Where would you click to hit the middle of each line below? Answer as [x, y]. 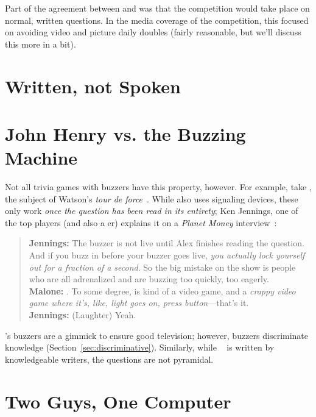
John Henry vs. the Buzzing [125, 133]
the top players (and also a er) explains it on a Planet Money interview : [141, 222]
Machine [41, 158]
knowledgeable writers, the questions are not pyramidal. [109, 359]
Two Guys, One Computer [118, 401]
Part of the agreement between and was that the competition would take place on [157, 8]
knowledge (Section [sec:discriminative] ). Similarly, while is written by [140, 347]
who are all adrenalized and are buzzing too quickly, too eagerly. [149, 279]
